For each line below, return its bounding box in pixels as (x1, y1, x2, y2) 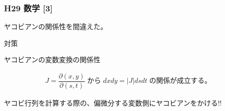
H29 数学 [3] (4, 1, 53, 14)
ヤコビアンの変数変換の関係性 (4, 54, 101, 65)
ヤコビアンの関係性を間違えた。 (4, 21, 108, 32)
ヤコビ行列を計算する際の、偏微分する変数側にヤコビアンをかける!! (4, 98, 222, 108)
